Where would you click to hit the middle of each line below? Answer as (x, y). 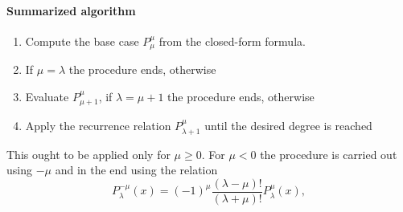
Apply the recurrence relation (98, 126)
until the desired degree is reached (288, 126)
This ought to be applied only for (88, 154)
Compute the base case (82, 41)
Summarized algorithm (71, 10)
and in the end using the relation (136, 170)
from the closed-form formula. (232, 41)
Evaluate (47, 96)
